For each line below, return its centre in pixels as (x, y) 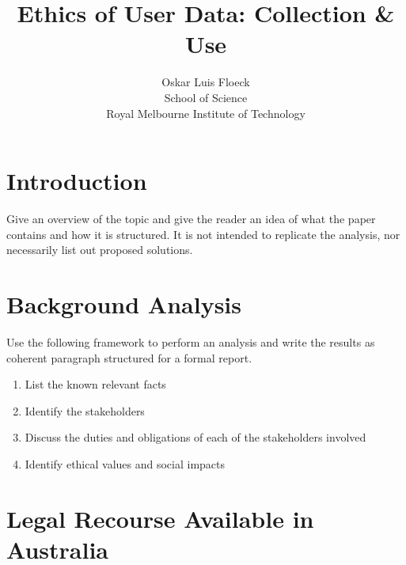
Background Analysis (124, 304)
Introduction (77, 181)
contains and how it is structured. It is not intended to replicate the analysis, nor (203, 234)
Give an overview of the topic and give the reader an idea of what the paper (191, 219)
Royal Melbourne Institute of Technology (206, 113)
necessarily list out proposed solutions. (100, 250)
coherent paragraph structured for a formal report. (129, 357)
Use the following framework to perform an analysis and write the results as (191, 341)
